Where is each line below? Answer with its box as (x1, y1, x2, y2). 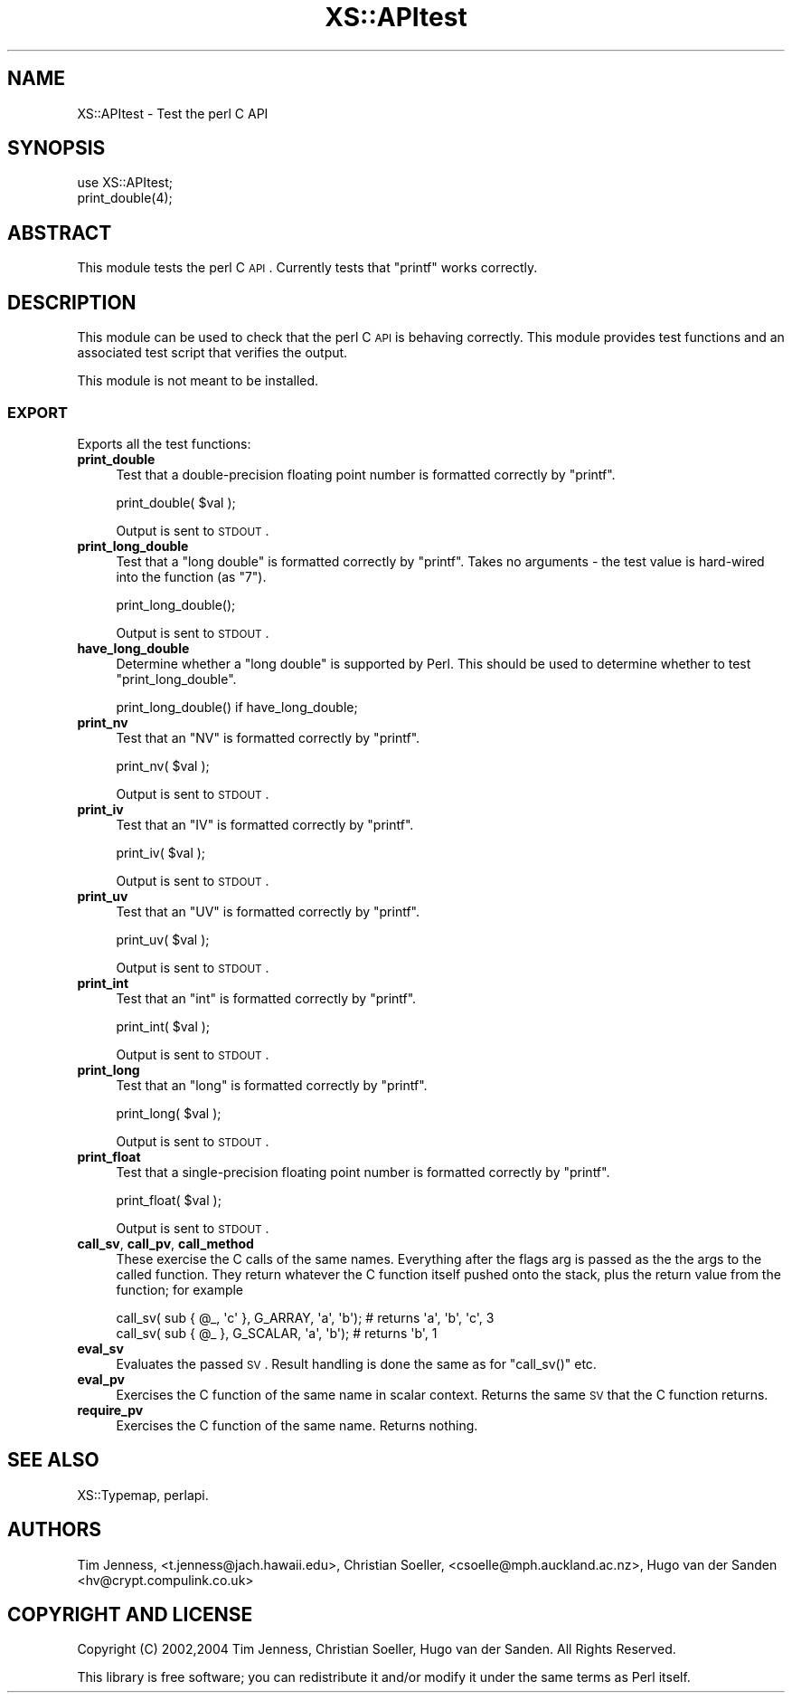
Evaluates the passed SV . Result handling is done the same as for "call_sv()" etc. (116, 1355, 597, 1372)
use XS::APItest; (77, 175, 173, 191)
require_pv (77, 1401, 144, 1418)
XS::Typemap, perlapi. (77, 1486, 209, 1503)
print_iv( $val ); (116, 844, 206, 860)
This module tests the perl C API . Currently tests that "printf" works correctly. (77, 260, 538, 276)
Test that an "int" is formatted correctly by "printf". (116, 990, 417, 1006)
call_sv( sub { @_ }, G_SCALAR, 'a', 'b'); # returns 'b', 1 (116, 1325, 438, 1341)
